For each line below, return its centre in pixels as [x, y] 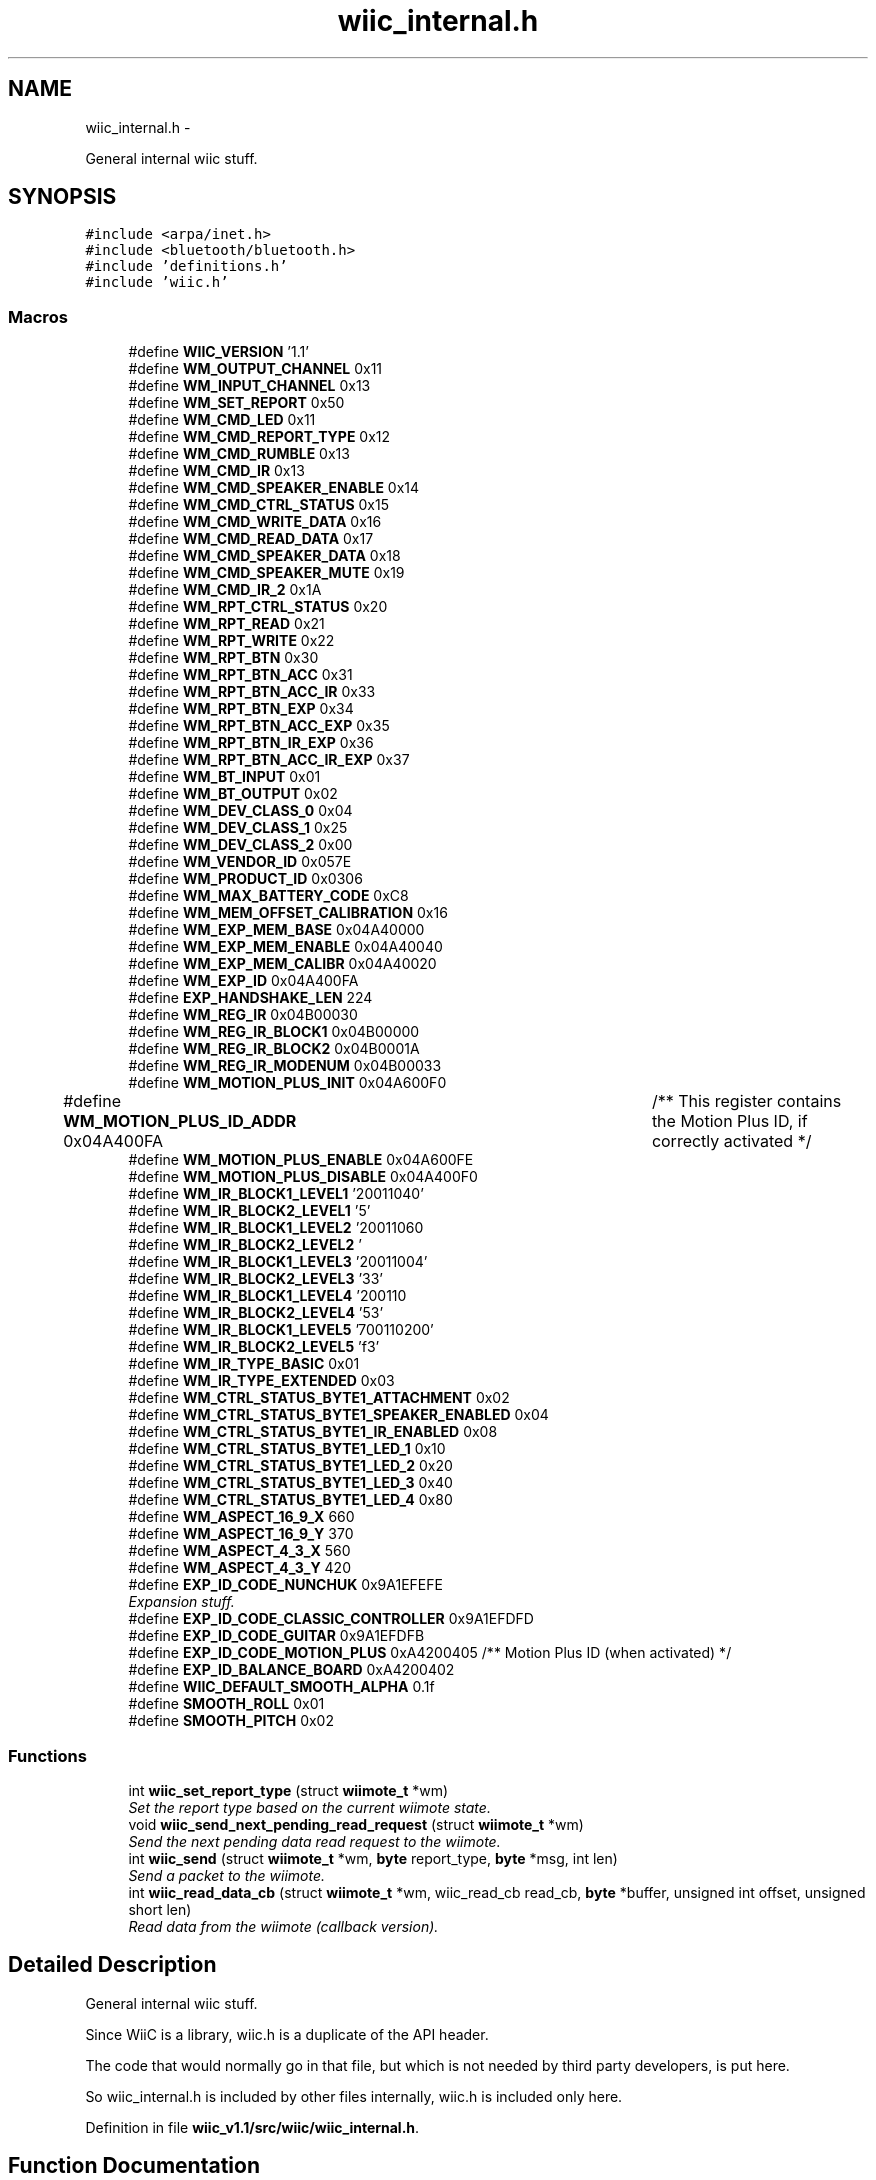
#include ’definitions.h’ [186, 266]
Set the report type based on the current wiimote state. [309, 1807]
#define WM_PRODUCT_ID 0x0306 [245, 879]
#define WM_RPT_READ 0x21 [226, 624]
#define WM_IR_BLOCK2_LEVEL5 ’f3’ [254, 1347]
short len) [160, 1909]
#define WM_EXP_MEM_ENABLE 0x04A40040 [285, 947]
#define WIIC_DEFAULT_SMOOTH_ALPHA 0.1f [281, 1687]
